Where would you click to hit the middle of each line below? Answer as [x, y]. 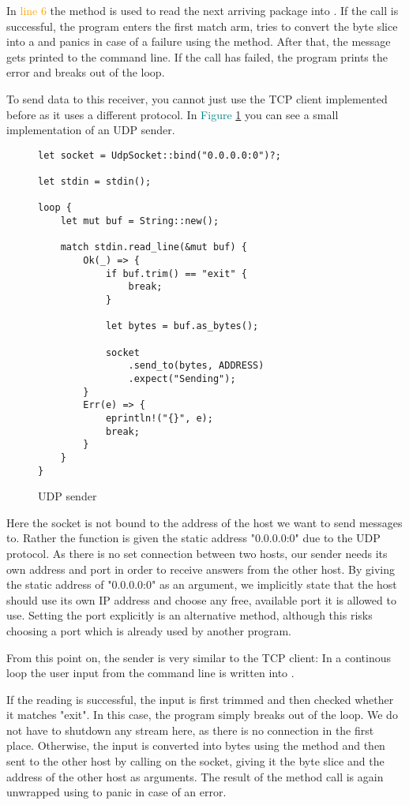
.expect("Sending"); [182, 378]
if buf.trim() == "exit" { [176, 273]
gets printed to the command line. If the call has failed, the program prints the [197, 56]
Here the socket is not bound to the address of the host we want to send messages [204, 522]
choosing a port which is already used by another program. [149, 630]
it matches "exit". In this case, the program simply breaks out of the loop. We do [202, 715]
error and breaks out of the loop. [86, 72]
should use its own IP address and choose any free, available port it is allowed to [201, 599]
